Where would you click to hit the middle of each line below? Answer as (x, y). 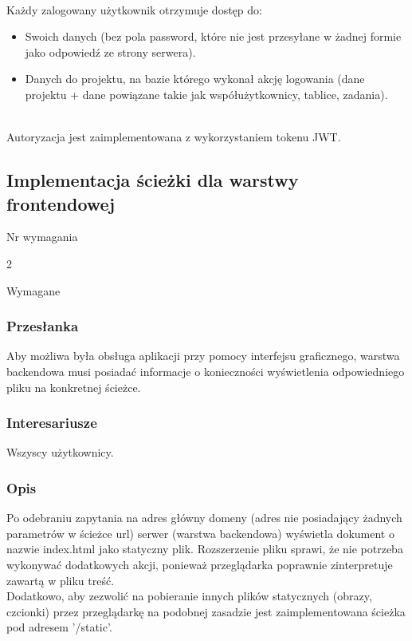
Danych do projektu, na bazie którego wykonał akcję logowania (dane (195, 79)
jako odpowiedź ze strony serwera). (110, 51)
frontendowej (61, 203)
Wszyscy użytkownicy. (60, 452)
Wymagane (33, 290)
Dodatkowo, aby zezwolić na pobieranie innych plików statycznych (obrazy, (189, 596)
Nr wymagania (42, 237)
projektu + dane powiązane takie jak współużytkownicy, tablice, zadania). (206, 94)
